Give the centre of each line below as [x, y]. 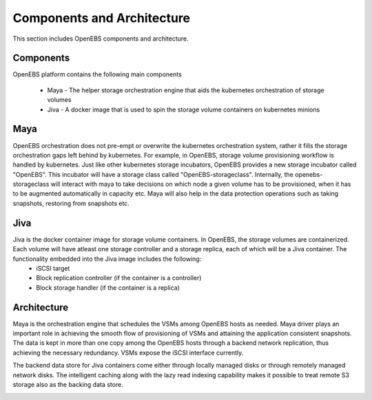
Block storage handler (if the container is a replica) [108, 287]
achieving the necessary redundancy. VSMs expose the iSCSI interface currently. [128, 352]
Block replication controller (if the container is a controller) [119, 278]
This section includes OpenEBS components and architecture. [101, 39]
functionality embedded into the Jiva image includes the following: [107, 259]
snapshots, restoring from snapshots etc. [71, 203]
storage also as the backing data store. [68, 384]
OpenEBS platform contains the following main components [97, 74]
